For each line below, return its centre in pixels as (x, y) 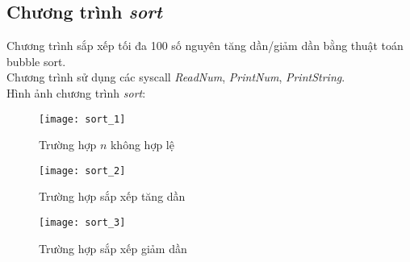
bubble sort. (36, 61)
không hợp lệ (142, 145)
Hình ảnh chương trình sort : (76, 92)
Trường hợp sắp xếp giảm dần (113, 248)
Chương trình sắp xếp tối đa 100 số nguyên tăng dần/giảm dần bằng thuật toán (205, 46)
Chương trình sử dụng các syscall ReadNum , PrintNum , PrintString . (176, 77)
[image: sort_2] (82, 171)
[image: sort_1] (82, 119)
